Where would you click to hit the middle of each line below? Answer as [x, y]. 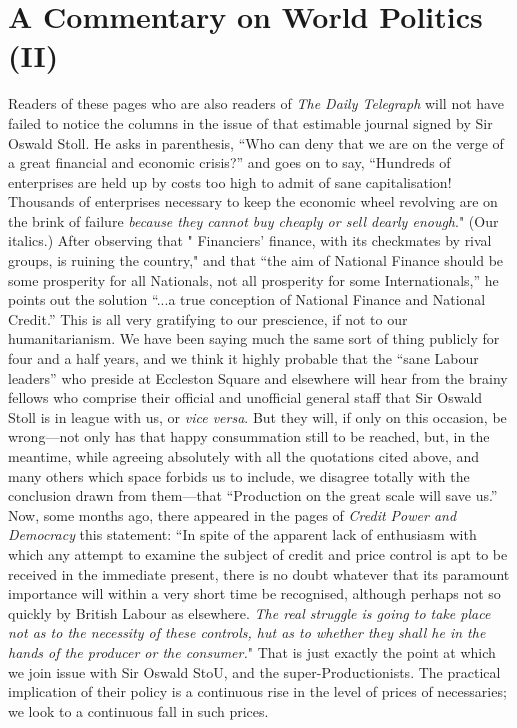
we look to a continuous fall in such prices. [138, 710]
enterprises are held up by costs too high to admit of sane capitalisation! [230, 181]
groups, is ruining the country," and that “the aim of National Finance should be [256, 260]
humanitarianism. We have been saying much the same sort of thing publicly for [254, 338]
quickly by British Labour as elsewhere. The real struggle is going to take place [249, 612]
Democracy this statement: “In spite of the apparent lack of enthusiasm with [242, 534]
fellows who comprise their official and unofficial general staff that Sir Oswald [245, 397]
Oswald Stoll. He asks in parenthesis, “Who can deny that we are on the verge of [256, 142]
